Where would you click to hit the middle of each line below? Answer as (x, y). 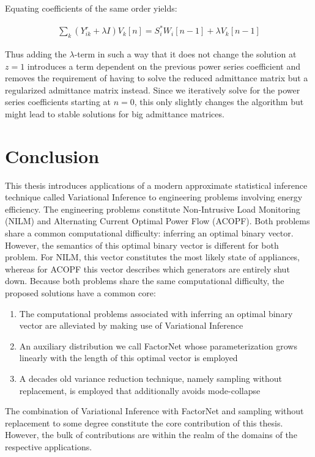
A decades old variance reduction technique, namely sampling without (150, 378)
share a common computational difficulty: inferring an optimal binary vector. (149, 232)
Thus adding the (36, 53)
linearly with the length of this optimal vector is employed (128, 358)
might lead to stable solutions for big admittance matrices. (115, 113)
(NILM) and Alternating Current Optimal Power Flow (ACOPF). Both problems (157, 221)
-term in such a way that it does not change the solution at (185, 53)
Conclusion (52, 155)
